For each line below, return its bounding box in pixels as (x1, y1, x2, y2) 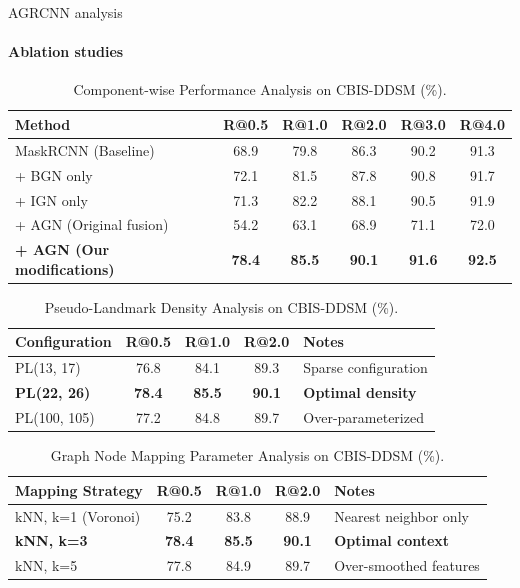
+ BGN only (15, 164, 93, 185)
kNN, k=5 (15, 555, 78, 576)
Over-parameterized (303, 407, 424, 428)
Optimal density (303, 382, 417, 403)
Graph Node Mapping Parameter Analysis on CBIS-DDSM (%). (50, 445, 445, 466)
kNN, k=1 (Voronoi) (15, 505, 141, 526)
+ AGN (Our (15, 239, 110, 260)
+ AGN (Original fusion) (15, 214, 169, 235)
